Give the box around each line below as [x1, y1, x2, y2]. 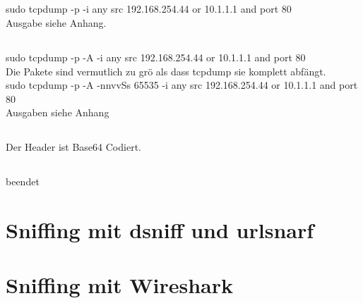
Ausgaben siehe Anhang [6, 105, 109, 120]
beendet [6, 174, 40, 189]
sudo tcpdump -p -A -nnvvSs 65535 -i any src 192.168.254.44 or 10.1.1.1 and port [6, 78, 358, 92]
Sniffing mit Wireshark [6, 271, 234, 299]
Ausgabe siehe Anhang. [6, 15, 107, 30]
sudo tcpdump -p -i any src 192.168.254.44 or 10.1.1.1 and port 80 [6, 1, 292, 16]
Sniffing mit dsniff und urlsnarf [6, 216, 314, 245]
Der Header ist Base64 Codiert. [6, 140, 141, 154]
